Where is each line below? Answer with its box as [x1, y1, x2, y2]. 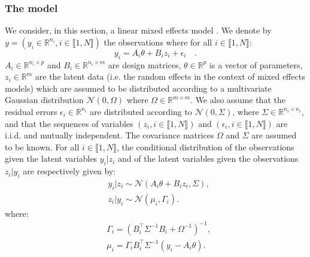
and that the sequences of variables [5, 117, 133, 129]
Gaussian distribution [5, 93, 84, 106]
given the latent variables [5, 152, 98, 165]
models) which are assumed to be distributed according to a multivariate [5, 81, 272, 94]
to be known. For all [5, 140, 80, 153]
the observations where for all [104, 35, 212, 48]
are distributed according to [90, 105, 192, 117]
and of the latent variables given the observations [118, 152, 299, 165]
